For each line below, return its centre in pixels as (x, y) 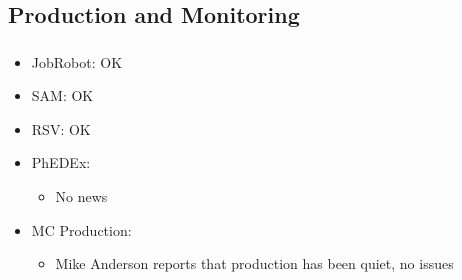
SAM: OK (62, 95)
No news (81, 196)
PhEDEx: (61, 162)
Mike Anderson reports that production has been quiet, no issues (254, 263)
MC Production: (81, 229)
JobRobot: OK (77, 61)
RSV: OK (61, 128)
